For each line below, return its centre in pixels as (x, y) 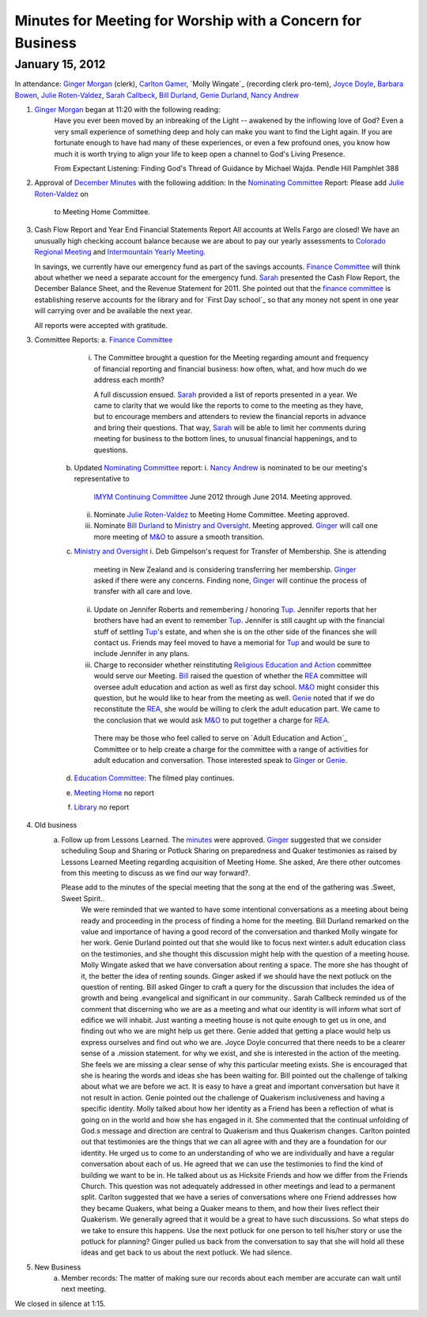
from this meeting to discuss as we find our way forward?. (156, 873)
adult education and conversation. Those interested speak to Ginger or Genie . (221, 760)
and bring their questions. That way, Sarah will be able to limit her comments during (230, 428)
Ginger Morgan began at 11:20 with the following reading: (127, 109)
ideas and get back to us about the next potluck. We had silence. (187, 1252)
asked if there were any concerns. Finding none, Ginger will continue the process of (231, 580)
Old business (56, 825)
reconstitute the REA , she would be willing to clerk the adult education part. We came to (237, 709)
